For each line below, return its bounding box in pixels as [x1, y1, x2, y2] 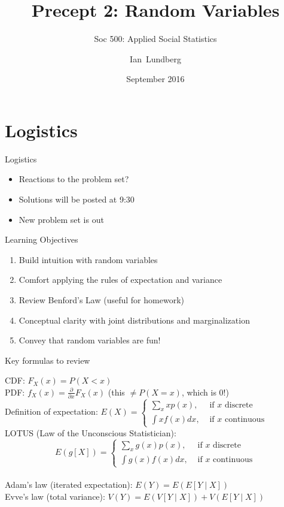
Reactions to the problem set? [19, 173, 129, 185]
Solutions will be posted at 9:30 [19, 193, 135, 206]
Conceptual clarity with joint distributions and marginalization [19, 313, 250, 326]
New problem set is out [19, 213, 104, 225]
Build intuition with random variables [19, 253, 158, 265]
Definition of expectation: [5, 405, 98, 418]
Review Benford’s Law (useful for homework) [19, 294, 184, 306]
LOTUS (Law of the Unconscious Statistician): [5, 426, 176, 439]
